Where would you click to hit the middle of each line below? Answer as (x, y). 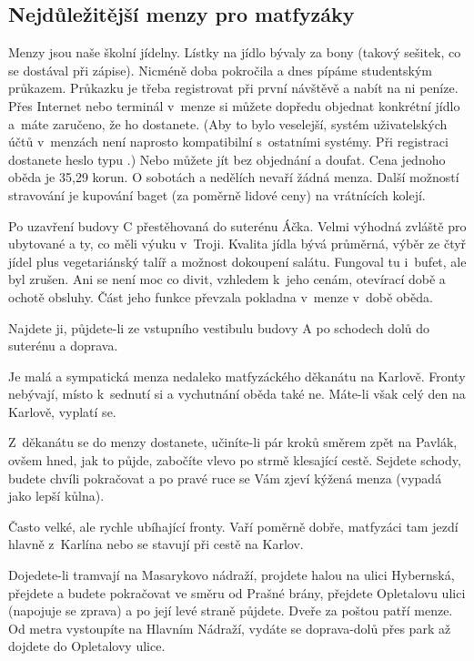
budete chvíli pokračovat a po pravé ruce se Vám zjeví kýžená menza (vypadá (225, 478)
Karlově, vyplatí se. (62, 411)
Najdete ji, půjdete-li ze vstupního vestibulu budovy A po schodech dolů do (219, 327)
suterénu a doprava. (63, 346)
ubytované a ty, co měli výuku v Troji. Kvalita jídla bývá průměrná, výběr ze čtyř (237, 244)
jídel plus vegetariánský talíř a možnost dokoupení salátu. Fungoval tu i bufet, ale (237, 261)
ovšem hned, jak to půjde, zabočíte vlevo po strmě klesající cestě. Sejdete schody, (235, 460)
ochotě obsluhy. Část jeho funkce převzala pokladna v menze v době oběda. (221, 296)
